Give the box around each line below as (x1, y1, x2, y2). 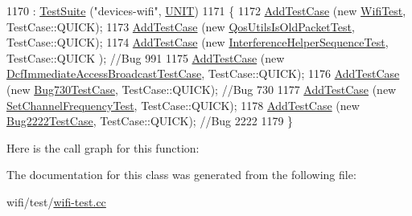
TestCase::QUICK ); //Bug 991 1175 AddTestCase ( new (6, 49, 285, 66)
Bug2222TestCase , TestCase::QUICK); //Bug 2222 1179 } (6, 112, 294, 129)
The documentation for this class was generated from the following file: (6, 166, 356, 183)
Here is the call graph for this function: (6, 139, 200, 156)
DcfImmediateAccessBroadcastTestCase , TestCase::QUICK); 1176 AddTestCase (6, 65, 400, 82)
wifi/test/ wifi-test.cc (6, 193, 106, 210)
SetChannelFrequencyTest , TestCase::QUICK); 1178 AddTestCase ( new (6, 96, 360, 113)
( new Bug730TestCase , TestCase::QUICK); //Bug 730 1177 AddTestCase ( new (6, 80, 397, 97)
